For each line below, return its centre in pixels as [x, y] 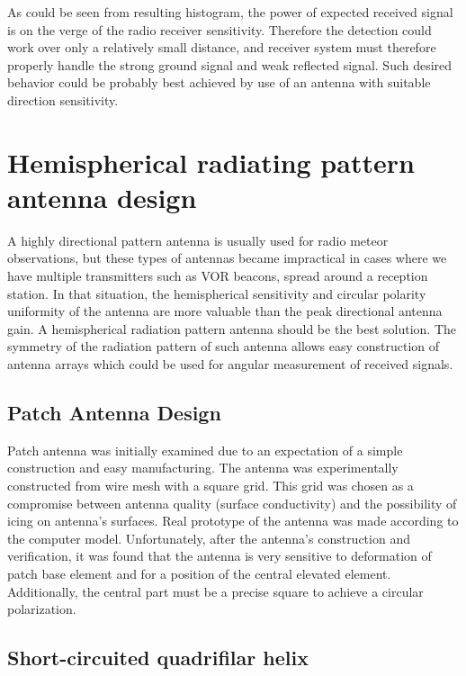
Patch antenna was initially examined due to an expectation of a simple [205, 450]
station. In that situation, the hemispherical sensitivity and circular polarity [217, 293]
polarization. [42, 609]
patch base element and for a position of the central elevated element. [199, 573]
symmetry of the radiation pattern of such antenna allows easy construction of [224, 346]
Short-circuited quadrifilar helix [158, 658]
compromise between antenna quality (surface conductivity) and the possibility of [232, 503]
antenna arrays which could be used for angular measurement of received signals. [230, 364]
